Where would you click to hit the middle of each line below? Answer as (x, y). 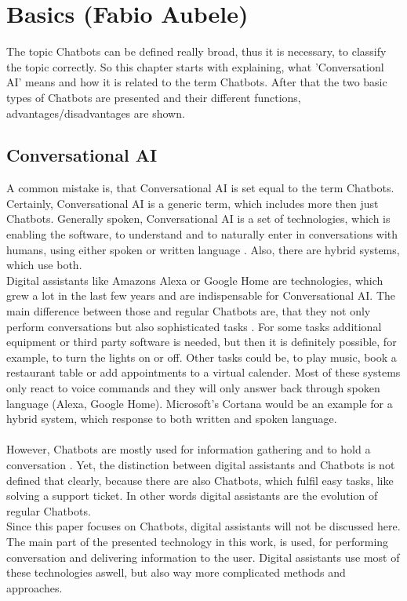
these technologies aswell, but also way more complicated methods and (176, 572)
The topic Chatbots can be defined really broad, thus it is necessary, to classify (196, 51)
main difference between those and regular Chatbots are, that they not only (189, 311)
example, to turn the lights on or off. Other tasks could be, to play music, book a (202, 357)
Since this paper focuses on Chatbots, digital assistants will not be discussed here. (203, 526)
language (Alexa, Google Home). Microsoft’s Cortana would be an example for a (200, 403)
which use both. (44, 265)
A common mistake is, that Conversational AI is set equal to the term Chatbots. (200, 188)
